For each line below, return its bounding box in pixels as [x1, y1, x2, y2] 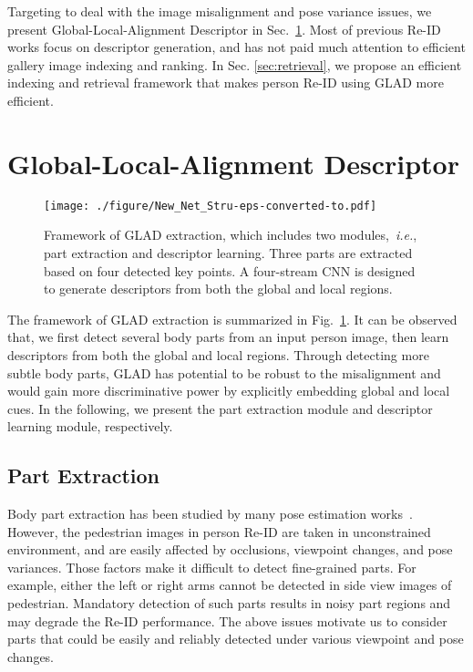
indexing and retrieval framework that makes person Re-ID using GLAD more [7, 73, 444, 92]
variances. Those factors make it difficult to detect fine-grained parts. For [7, 557, 416, 576]
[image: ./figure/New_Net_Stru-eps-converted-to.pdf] [44, 199, 377, 212]
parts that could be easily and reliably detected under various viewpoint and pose [7, 629, 464, 648]
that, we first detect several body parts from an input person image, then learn [7, 327, 449, 346]
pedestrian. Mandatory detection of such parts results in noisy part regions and [7, 594, 451, 613]
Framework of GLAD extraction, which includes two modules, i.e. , [44, 225, 417, 244]
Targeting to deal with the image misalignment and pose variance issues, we [7, 2, 432, 20]
